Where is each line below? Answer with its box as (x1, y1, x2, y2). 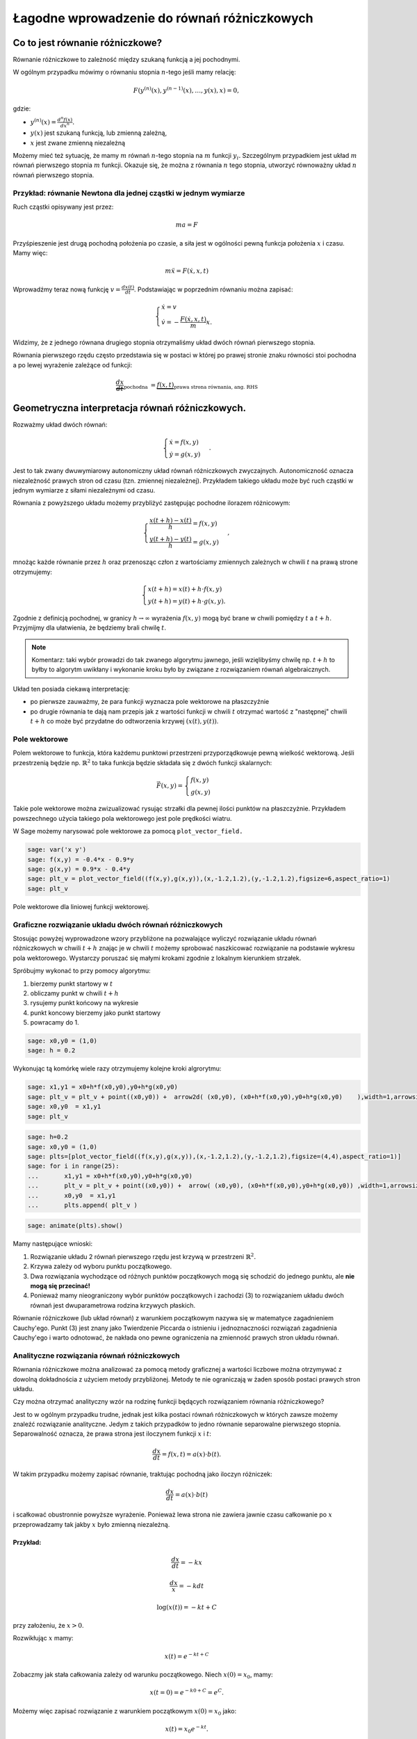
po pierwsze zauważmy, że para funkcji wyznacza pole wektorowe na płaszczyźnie (30, 698, 270, 706)
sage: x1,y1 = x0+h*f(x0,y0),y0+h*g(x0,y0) (27, 1083, 179, 1091)
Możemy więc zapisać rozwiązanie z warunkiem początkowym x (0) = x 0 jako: (13, 1706, 237, 1717)
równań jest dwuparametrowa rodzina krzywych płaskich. (30, 1301, 196, 1309)
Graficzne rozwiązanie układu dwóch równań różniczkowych (13, 920, 223, 929)
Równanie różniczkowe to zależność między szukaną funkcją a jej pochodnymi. (13, 56, 240, 64)
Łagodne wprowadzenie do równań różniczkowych (13, 10, 313, 26)
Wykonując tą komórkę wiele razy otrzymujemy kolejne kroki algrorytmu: (13, 1064, 222, 1073)
